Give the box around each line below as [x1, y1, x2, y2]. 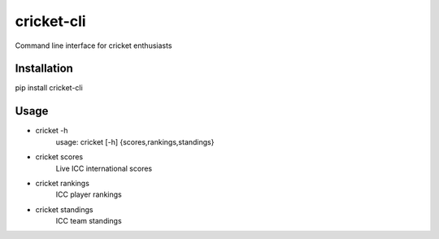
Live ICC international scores [55, 163, 153, 173]
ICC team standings [55, 216, 122, 226]
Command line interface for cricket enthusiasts [15, 41, 172, 50]
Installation [15, 62, 73, 76]
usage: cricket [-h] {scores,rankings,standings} [55, 137, 215, 146]
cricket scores [35, 152, 84, 162]
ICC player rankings [55, 189, 122, 199]
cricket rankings [35, 178, 89, 188]
